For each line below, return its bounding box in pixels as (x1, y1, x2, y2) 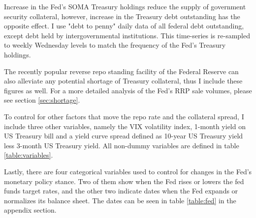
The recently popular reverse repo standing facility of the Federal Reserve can (4, 66, 239, 76)
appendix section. (4, 205, 57, 215)
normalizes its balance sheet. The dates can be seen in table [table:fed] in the (4, 195, 236, 205)
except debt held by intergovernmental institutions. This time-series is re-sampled (4, 30, 250, 40)
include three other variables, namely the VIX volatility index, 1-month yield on (4, 121, 246, 131)
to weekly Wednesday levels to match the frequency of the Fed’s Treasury (4, 40, 226, 50)
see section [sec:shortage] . (4, 95, 80, 105)
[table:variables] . (4, 150, 53, 160)
